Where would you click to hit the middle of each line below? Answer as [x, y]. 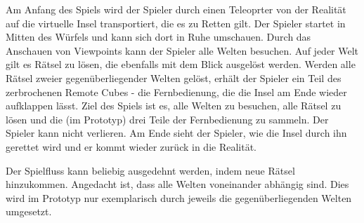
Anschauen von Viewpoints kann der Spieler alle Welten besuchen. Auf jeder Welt [182, 50]
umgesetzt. [29, 211]
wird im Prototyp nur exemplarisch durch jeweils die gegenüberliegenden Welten [179, 197]
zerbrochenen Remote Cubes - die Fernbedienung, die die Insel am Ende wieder [176, 92]
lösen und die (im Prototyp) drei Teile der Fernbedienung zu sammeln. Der [167, 119]
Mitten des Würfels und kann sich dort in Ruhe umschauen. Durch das [158, 37]
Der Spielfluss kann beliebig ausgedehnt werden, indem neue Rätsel [150, 170]
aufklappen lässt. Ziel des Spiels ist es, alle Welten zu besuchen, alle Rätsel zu [174, 106]
